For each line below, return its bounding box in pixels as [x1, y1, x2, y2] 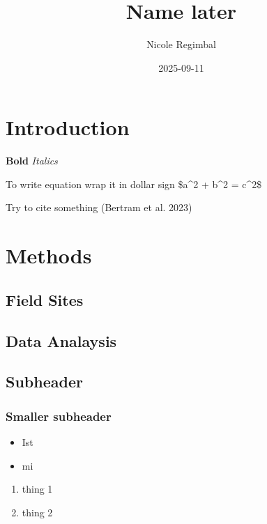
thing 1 [22, 481, 53, 496]
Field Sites [6, 288, 84, 310]
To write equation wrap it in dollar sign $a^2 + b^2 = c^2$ [6, 176, 262, 191]
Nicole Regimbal [146, 37, 216, 52]
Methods [6, 241, 92, 270]
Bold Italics [6, 153, 58, 168]
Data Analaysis [6, 330, 117, 351]
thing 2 [22, 504, 53, 519]
